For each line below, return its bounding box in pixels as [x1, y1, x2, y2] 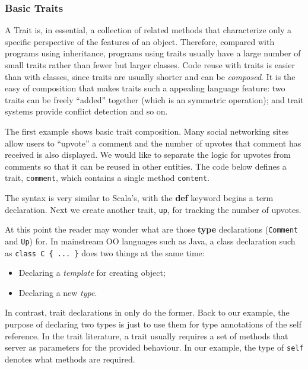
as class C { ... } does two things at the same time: [5, 246, 205, 259]
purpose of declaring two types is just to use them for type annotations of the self [5, 318, 301, 330]
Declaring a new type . [18, 286, 97, 298]
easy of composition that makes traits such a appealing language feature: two [5, 82, 285, 94]
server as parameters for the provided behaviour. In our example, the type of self [5, 341, 304, 354]
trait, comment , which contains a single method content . [5, 171, 210, 184]
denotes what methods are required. [5, 352, 135, 365]
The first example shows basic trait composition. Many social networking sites [5, 125, 289, 137]
